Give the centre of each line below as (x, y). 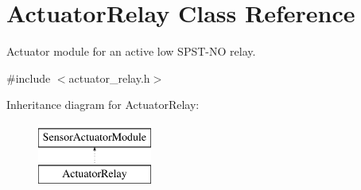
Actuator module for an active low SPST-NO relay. (131, 51)
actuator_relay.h (109, 78)
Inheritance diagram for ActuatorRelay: (103, 105)
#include (29, 78)
